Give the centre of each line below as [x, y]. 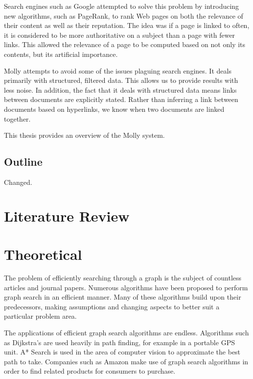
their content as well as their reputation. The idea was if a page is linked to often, [127, 25]
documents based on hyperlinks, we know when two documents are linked [114, 109]
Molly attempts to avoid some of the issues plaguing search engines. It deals [118, 70]
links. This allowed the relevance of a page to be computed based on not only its [125, 44]
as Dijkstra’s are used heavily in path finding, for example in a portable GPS [119, 342]
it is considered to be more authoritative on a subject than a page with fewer [120, 35]
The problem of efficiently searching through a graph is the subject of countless [123, 278]
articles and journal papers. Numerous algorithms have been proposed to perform [126, 287]
